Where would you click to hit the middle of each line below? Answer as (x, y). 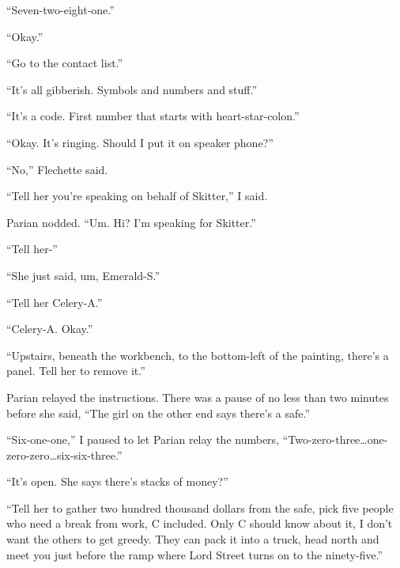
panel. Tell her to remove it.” (76, 371)
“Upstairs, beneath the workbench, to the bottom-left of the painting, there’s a (198, 355)
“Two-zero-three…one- (335, 439)
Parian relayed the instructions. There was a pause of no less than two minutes (198, 397)
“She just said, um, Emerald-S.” (83, 275)
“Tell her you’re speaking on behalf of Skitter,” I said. (137, 196)
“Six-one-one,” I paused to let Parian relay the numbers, (143, 439)
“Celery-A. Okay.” (50, 329)
